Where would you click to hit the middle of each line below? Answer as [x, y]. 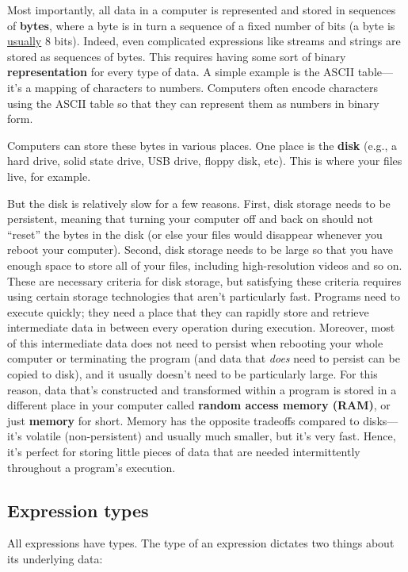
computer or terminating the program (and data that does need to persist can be [204, 358]
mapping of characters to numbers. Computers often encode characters [207, 87]
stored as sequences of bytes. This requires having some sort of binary [177, 56]
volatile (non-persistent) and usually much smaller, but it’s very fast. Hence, [211, 436]
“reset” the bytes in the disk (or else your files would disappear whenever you [195, 234]
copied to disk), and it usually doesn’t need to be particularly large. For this [193, 374]
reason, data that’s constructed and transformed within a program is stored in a [202, 389]
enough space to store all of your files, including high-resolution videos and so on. [205, 265]
